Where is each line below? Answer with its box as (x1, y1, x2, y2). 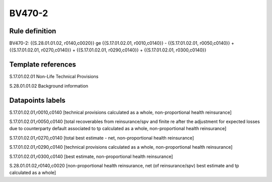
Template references (9, 60, 77, 69)
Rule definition (9, 27, 56, 35)
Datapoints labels (9, 96, 65, 104)
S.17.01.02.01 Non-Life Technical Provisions (9, 74, 99, 80)
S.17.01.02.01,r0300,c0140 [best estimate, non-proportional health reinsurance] (9, 153, 173, 159)
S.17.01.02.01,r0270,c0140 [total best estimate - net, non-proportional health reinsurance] (9, 135, 194, 141)
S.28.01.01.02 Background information (9, 83, 88, 89)
